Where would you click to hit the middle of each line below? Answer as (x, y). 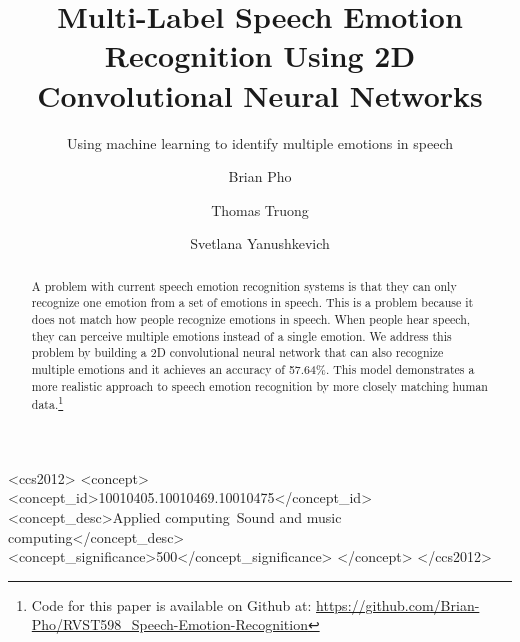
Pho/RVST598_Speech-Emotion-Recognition (169, 624)
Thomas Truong (260, 209)
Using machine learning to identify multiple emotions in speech (260, 142)
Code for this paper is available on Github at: (171, 604)
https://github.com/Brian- (398, 604)
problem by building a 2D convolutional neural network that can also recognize (237, 352)
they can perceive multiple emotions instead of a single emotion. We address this (241, 335)
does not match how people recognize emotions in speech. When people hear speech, (251, 318)
